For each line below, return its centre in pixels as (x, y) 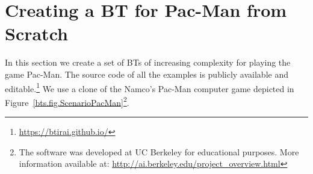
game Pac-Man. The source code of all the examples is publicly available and (147, 74)
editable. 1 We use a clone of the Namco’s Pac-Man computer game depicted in (150, 87)
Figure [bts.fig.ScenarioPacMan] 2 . (67, 101)
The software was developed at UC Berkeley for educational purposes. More (159, 151)
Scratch (36, 33)
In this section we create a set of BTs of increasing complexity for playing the (148, 62)
